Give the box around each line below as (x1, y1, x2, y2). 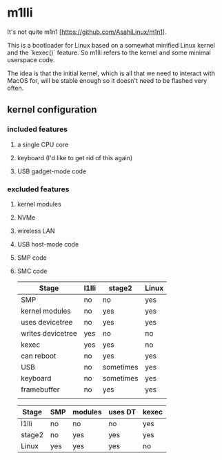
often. (7, 84, 24, 92)
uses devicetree (20, 317, 73, 327)
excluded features (7, 184, 70, 194)
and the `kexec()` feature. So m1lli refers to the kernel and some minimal (7, 48, 212, 57)
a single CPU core (17, 140, 69, 148)
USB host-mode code (17, 240, 79, 248)
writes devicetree (20, 328, 77, 338)
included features (7, 124, 68, 134)
